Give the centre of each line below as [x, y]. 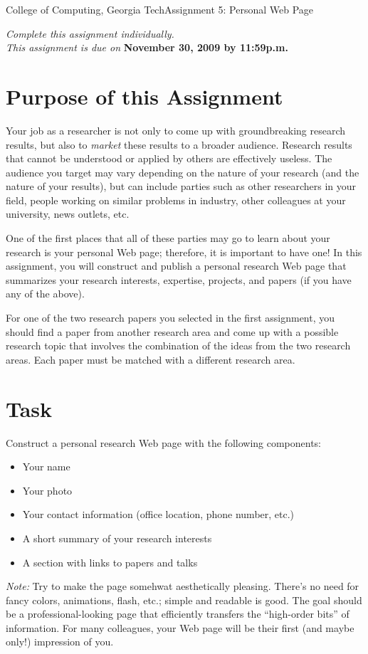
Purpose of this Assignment [144, 96]
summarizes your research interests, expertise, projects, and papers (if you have [179, 279]
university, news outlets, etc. [68, 214]
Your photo [47, 490]
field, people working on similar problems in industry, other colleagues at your [176, 200]
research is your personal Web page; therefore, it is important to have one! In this [184, 252]
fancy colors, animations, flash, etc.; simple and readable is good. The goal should [184, 600]
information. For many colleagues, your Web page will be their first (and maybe [180, 627]
